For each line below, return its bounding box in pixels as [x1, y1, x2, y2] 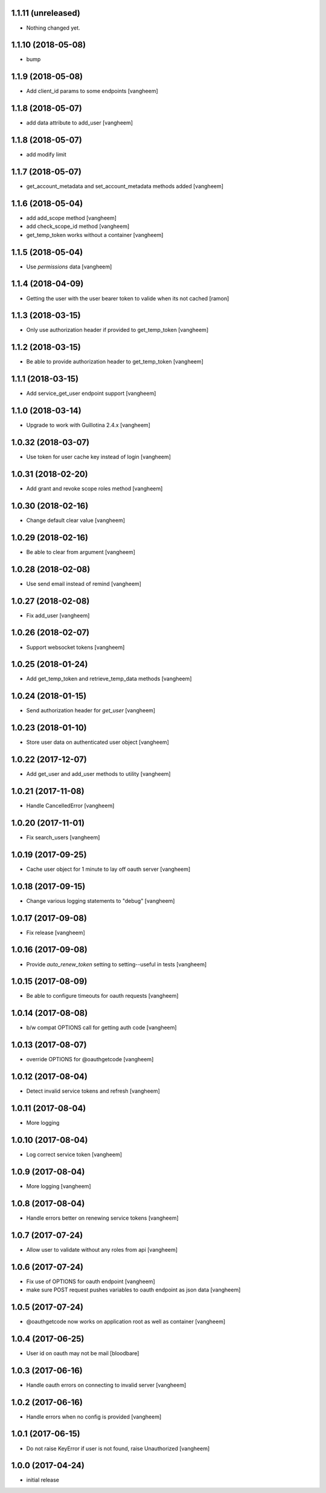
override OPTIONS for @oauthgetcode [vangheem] [26, 1056, 154, 1063]
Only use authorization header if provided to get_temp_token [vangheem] [26, 327, 208, 334]
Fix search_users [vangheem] [26, 833, 100, 841]
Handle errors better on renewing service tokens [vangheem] [26, 1214, 179, 1221]
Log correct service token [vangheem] [26, 1151, 123, 1158]
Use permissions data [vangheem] [26, 263, 112, 270]
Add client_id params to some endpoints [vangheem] [26, 88, 158, 95]
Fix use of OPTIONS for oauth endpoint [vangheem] [26, 1278, 155, 1285]
